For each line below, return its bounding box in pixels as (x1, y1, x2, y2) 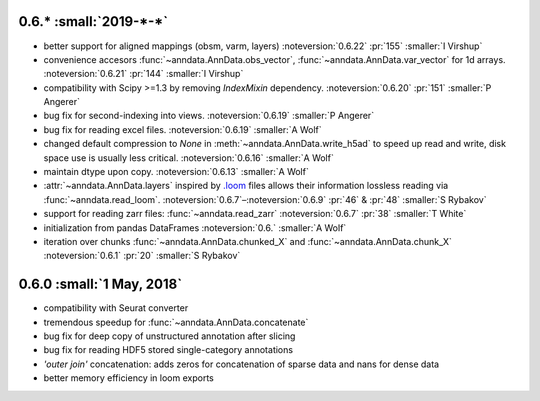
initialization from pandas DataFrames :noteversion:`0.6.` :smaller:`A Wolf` (43, 221, 347, 234)
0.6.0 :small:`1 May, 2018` (18, 276, 183, 293)
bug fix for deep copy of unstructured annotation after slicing (43, 330, 296, 342)
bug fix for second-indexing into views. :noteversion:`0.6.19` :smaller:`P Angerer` (43, 110, 375, 122)
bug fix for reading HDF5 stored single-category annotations (43, 344, 294, 356)
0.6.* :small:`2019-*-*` (18, 13, 169, 30)
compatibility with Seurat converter (43, 302, 189, 314)
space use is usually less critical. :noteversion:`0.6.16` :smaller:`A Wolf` (43, 151, 334, 164)
